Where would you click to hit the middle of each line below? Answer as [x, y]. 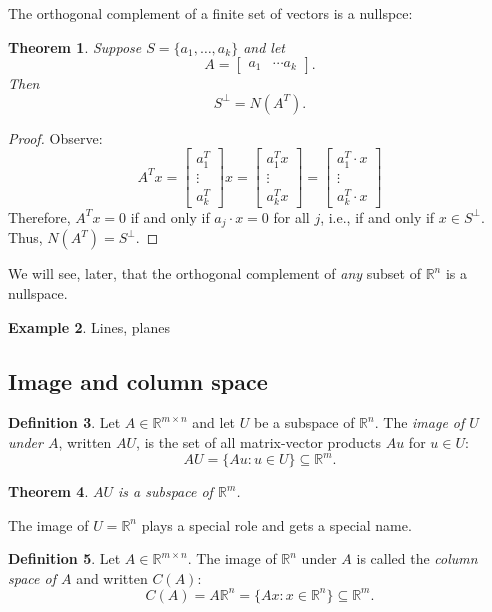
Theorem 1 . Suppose [75, 46]
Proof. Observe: [55, 137]
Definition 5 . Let [64, 558]
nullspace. [38, 292]
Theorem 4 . [48, 491]
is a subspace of [165, 491]
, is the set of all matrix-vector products [259, 441]
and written [112, 577]
